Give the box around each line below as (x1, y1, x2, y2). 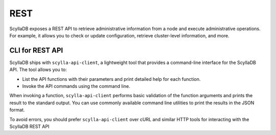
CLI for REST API (9, 46, 63, 55)
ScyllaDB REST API (9, 123, 50, 129)
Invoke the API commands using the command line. (22, 83, 130, 89)
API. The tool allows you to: (9, 66, 67, 73)
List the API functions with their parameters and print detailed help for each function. (22, 76, 201, 82)
